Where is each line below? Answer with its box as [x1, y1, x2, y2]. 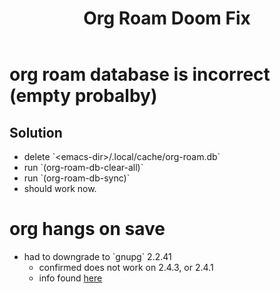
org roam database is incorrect [9, 63, 271, 86]
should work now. [23, 183, 97, 194]
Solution [9, 124, 63, 141]
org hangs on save [9, 218, 166, 241]
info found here [38, 272, 103, 284]
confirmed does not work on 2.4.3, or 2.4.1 [38, 261, 214, 273]
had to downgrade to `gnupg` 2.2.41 [23, 250, 172, 262]
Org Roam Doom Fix [83, 7, 251, 30]
